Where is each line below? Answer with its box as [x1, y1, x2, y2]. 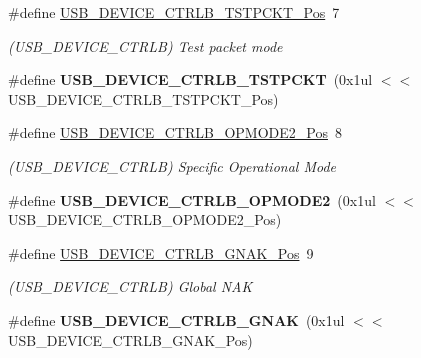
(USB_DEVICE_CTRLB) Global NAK [8, 276, 253, 297]
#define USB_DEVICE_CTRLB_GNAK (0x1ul [8, 309, 345, 330]
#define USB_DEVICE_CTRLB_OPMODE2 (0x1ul [8, 189, 376, 210]
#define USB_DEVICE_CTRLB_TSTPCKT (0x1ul [8, 69, 373, 90]
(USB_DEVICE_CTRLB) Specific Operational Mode [8, 155, 337, 176]
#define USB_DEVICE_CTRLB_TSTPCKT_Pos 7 [8, 2, 340, 22]
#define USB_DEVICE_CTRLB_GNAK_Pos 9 [8, 242, 314, 263]
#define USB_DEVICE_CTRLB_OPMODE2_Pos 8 [8, 122, 342, 143]
